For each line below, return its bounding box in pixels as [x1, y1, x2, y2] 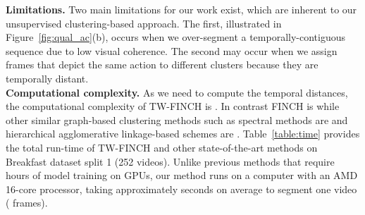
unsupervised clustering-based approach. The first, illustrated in [6, 16, 282, 30]
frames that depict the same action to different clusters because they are [6, 57, 318, 72]
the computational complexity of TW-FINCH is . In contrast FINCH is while [6, 99, 340, 113]
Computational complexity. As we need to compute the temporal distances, [6, 85, 348, 99]
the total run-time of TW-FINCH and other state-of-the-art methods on [6, 140, 318, 154]
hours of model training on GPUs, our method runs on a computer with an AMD [6, 168, 358, 183]
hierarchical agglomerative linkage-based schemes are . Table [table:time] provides [6, 126, 360, 141]
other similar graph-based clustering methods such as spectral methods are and [6, 112, 348, 127]
